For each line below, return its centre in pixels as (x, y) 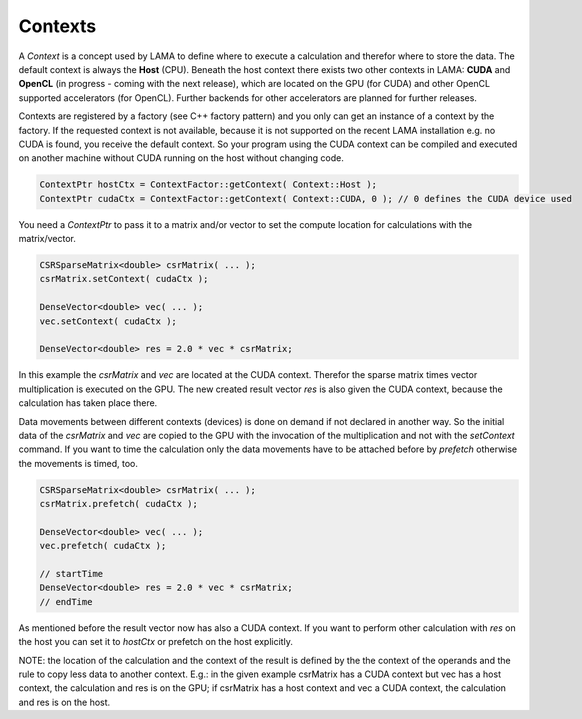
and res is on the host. (64, 702)
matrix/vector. (47, 239)
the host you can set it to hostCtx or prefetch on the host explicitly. (156, 642)
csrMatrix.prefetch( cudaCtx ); (119, 504)
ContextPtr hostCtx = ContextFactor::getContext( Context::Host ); (208, 184)
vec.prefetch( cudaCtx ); (103, 546)
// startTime (71, 574)
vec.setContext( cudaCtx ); (108, 321)
